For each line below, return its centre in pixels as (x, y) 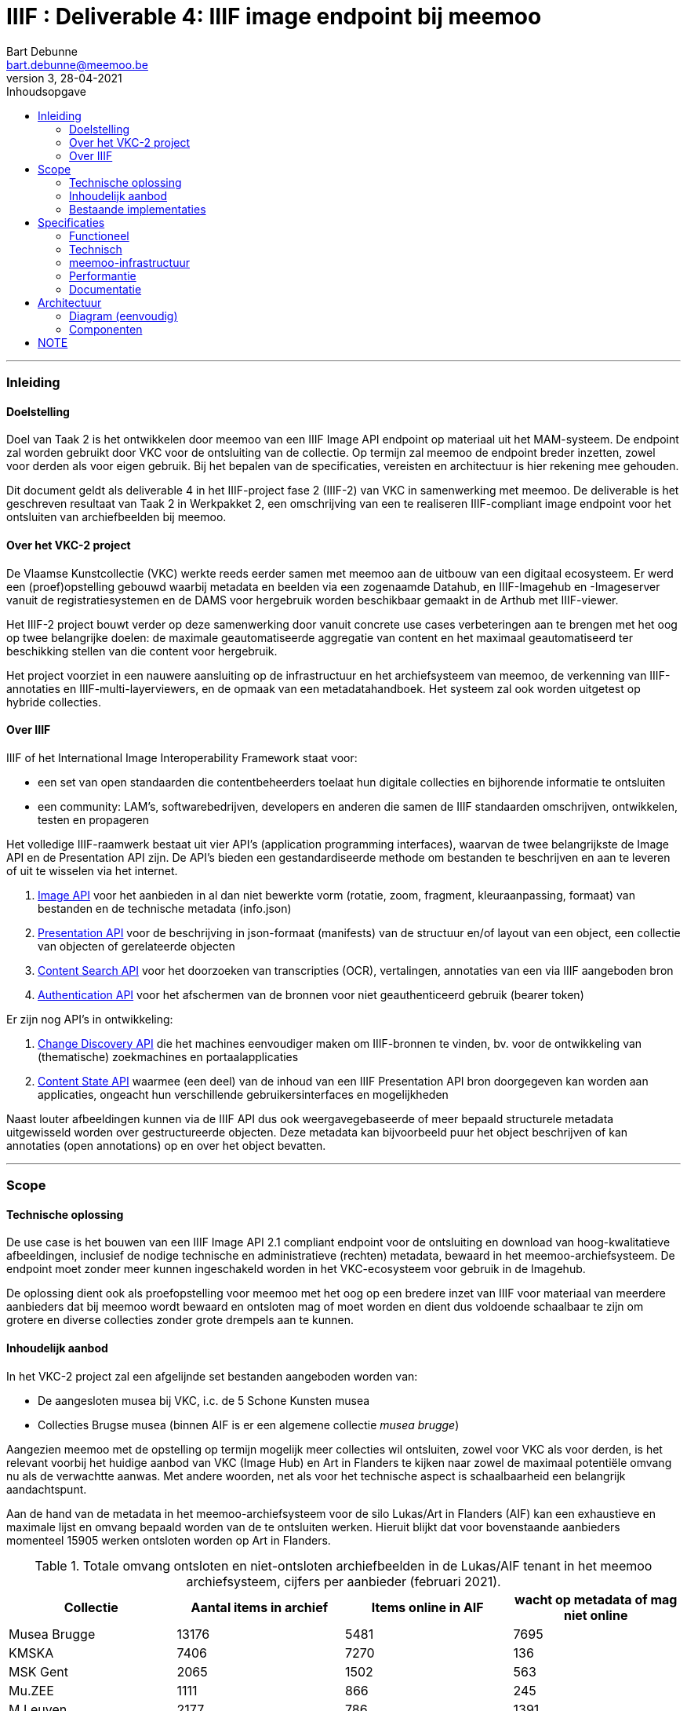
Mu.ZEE (31, 1690)
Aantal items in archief (260, 1607)
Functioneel (99, 235)
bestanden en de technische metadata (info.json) (165, 908)
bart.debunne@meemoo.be (77, 64)
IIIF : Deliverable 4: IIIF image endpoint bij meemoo (274, 16)
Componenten (106, 329)
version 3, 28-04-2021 (64, 78)
